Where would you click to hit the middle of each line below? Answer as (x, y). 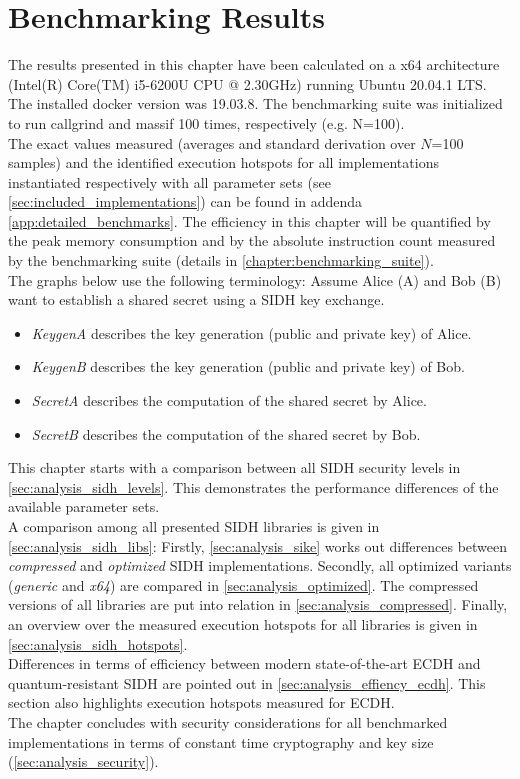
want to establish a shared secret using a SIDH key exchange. (196, 299)
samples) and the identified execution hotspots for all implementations (223, 162)
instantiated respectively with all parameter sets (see (169, 181)
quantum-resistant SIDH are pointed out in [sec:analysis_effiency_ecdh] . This (247, 682)
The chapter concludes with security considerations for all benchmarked (228, 721)
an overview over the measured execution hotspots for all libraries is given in (243, 623)
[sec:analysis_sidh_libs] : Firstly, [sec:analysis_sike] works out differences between (258, 545)
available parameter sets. (84, 506)
